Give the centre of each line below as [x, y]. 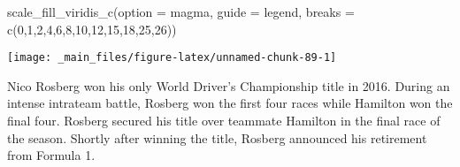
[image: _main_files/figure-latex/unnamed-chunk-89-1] [172, 58]
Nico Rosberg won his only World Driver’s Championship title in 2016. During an [229, 85]
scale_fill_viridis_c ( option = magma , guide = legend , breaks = [181, 11]
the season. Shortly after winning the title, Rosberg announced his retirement [217, 137]
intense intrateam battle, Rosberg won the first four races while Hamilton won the [230, 103]
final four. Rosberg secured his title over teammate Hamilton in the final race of [224, 121]
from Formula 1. [51, 155]
